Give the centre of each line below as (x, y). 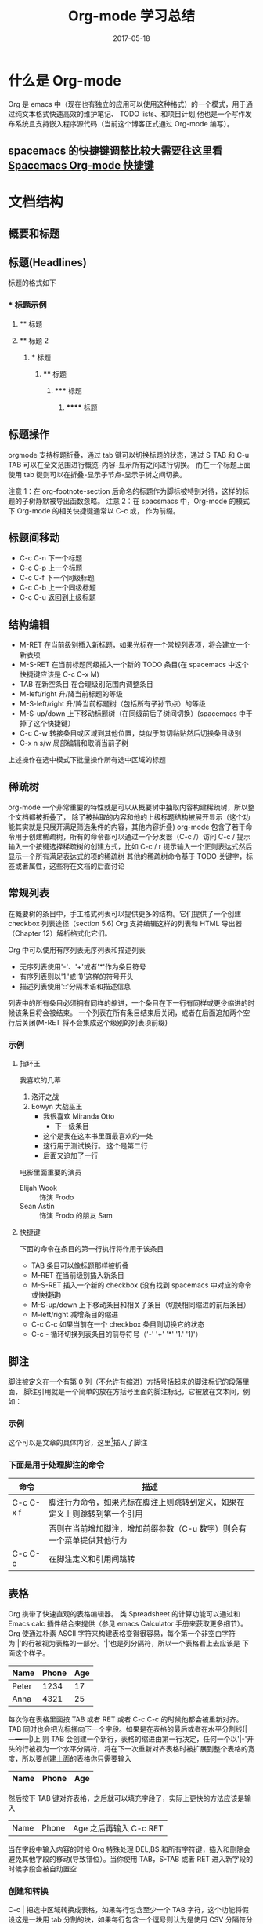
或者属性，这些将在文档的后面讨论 (70, 866)
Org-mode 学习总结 (131, 16)
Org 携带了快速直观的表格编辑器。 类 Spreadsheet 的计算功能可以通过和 (124, 1614)
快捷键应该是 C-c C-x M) (59, 674)
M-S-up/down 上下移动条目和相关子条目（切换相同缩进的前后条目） (141, 1305)
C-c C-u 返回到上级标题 (58, 597)
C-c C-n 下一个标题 (51, 558)
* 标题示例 (27, 305)
